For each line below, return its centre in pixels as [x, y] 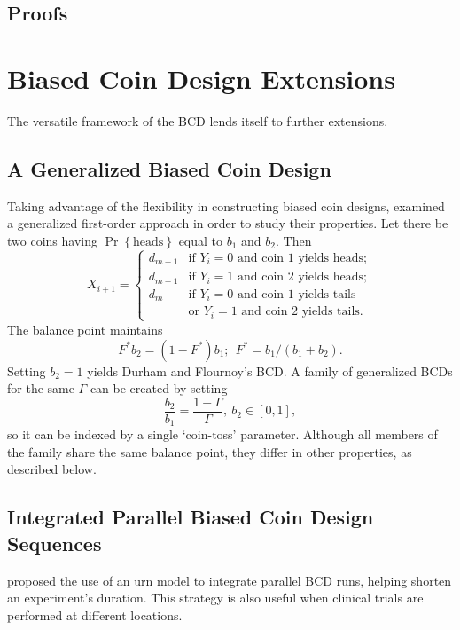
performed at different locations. [95, 614]
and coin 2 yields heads [301, 277]
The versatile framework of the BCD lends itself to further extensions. [198, 120]
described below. [52, 469]
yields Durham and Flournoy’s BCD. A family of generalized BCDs [270, 370]
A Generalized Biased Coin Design [169, 168]
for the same [41, 388]
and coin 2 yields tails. [302, 312]
